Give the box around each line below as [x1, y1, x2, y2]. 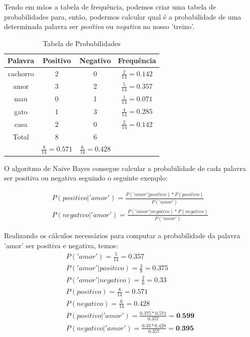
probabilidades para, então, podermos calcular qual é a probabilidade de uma [4, 11, 241, 22]
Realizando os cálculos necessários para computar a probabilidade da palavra [4, 230, 240, 241]
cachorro [8, 68, 34, 79]
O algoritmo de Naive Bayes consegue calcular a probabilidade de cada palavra [4, 162, 246, 173]
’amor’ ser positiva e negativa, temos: [4, 240, 118, 250]
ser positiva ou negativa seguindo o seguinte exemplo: [4, 173, 168, 183]
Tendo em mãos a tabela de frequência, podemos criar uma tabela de [4, 2, 216, 12]
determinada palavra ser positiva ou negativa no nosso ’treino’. [4, 21, 194, 32]
